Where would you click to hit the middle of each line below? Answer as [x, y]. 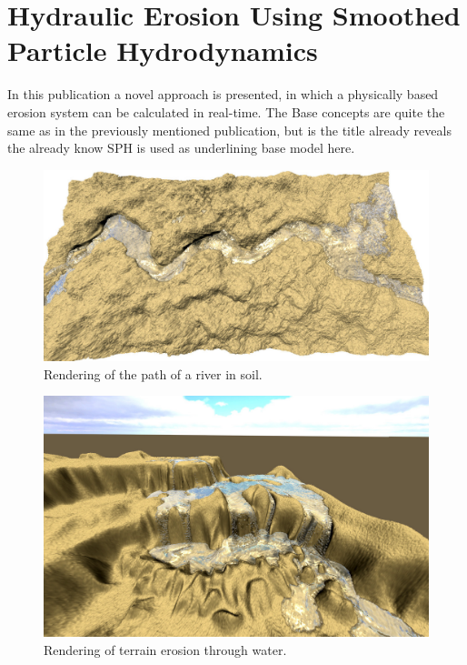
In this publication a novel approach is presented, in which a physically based [223, 94]
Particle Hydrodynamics [163, 50]
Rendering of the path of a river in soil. [153, 373]
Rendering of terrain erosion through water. [165, 649]
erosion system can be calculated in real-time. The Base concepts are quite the [226, 111]
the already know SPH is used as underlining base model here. [181, 148]
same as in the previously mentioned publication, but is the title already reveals [229, 130]
